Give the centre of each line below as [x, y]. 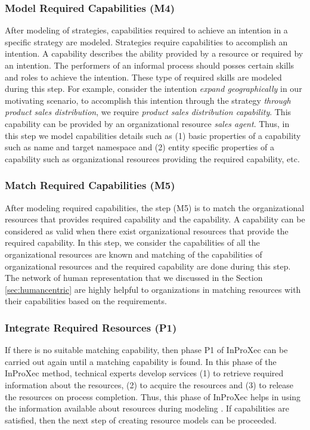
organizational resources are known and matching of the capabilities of [134, 254]
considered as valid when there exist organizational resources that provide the [147, 231]
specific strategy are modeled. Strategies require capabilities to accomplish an [146, 41]
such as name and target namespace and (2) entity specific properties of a [139, 147]
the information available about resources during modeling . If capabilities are [147, 408]
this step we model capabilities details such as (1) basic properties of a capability [153, 135]
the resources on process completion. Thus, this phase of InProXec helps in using [153, 396]
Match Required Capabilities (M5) [90, 185]
